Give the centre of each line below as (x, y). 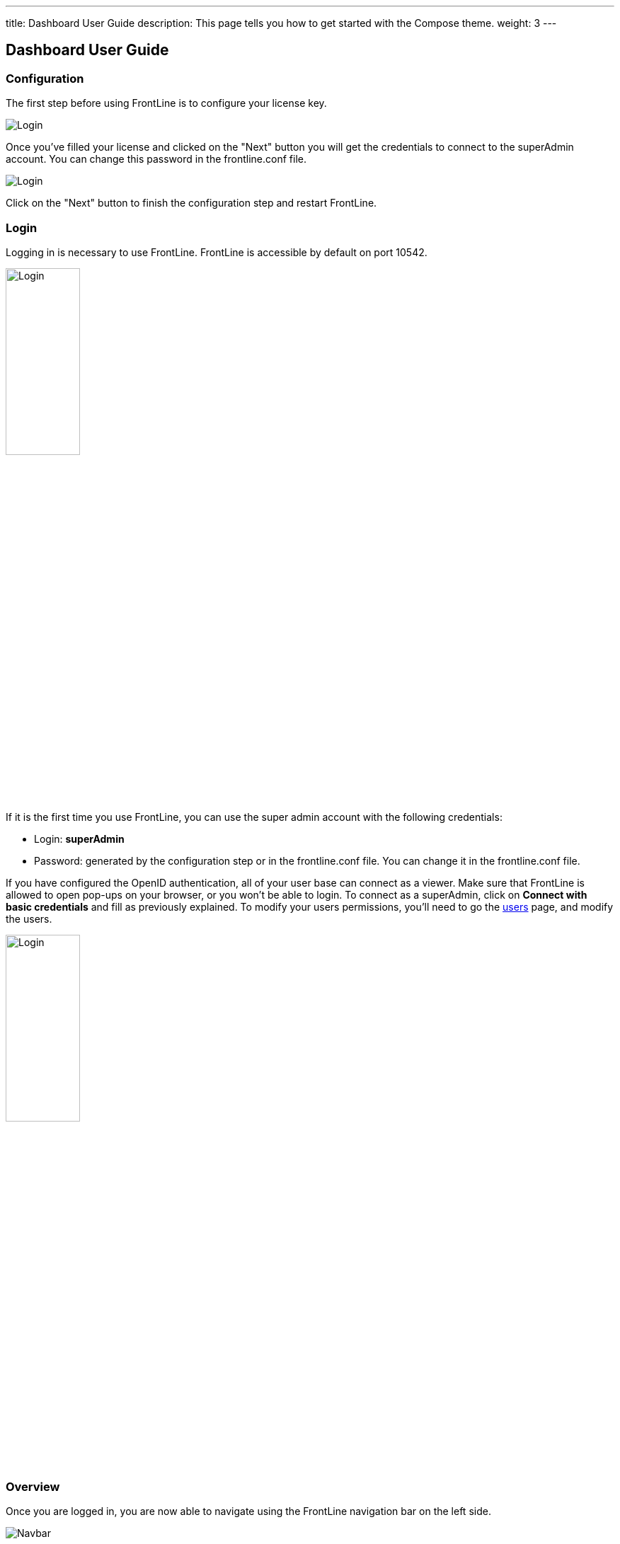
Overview (33, 1486)
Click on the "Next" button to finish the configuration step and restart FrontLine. (191, 203)
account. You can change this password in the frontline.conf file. (156, 159)
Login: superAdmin (79, 839)
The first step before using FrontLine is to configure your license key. (166, 103)
